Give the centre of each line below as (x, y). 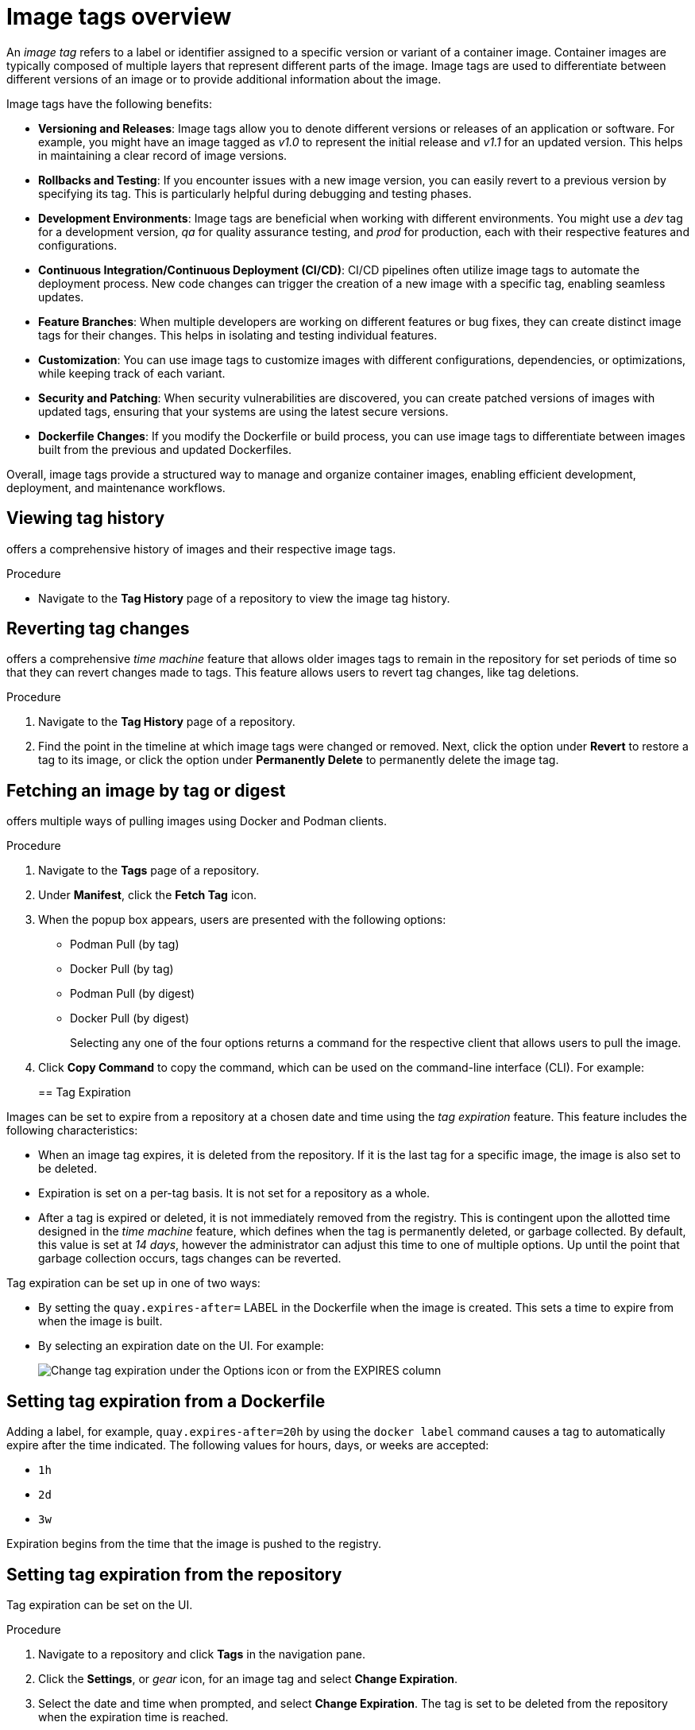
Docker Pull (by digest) (130, 1018)
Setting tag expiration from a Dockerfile (166, 1401)
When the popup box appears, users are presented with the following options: (242, 920)
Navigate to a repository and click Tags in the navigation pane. (202, 1654)
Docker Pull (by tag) (122, 969)
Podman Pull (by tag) (125, 945)
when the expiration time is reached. (133, 1716)
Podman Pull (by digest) (133, 994)
